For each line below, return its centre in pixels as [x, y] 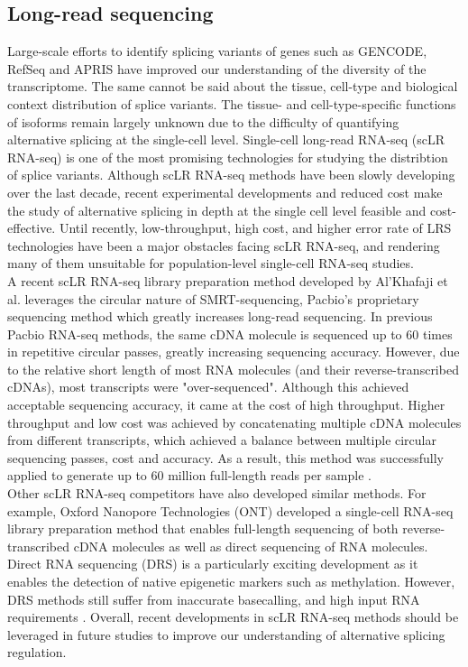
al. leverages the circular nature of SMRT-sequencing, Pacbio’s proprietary [213, 298]
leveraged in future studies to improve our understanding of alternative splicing [226, 634]
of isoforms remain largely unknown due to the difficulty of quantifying [203, 121]
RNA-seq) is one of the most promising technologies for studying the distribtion [228, 157]
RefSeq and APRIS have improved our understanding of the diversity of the [217, 68]
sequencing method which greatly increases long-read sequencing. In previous [220, 316]
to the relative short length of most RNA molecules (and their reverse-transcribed [233, 369]
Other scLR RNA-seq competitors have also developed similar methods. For [217, 493]
